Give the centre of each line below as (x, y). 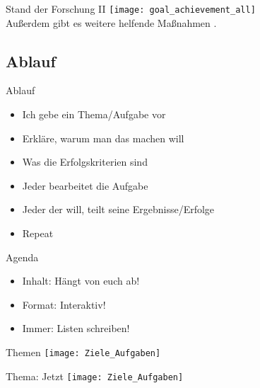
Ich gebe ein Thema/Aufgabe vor (94, 114)
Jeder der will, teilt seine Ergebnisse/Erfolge (118, 209)
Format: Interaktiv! (64, 304)
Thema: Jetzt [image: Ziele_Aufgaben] (95, 376)
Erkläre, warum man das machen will (103, 138)
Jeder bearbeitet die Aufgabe (85, 185)
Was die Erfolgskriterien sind (85, 162)
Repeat (38, 233)
